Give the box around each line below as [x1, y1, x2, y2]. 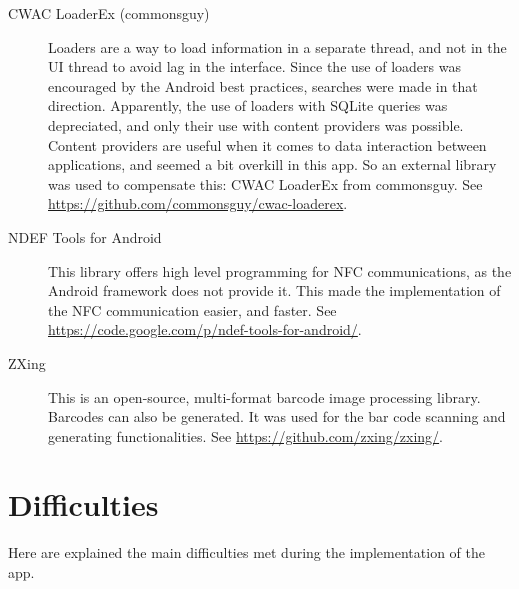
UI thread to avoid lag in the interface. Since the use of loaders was [48, 56, 461, 77]
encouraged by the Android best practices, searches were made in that [48, 75, 478, 96]
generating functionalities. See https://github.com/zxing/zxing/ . [48, 425, 443, 446]
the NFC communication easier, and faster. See [48, 299, 337, 320]
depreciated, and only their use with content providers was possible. [48, 114, 464, 135]
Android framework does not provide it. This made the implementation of [48, 280, 501, 301]
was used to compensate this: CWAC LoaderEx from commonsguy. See [48, 173, 483, 194]
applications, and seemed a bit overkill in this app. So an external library [48, 154, 497, 175]
